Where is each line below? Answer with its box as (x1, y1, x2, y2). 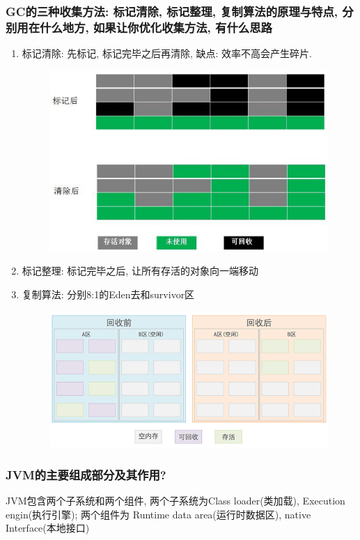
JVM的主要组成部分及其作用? (6, 465, 166, 483)
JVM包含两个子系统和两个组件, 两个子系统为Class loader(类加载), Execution (6, 493, 345, 508)
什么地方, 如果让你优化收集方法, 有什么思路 (40, 18, 272, 36)
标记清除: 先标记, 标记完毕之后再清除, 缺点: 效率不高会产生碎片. (22, 46, 312, 61)
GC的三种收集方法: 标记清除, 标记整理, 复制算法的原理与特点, (6, 2, 338, 20)
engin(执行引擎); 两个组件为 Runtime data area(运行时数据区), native (6, 507, 311, 521)
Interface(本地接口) (6, 520, 90, 535)
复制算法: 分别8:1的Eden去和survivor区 (22, 287, 195, 302)
